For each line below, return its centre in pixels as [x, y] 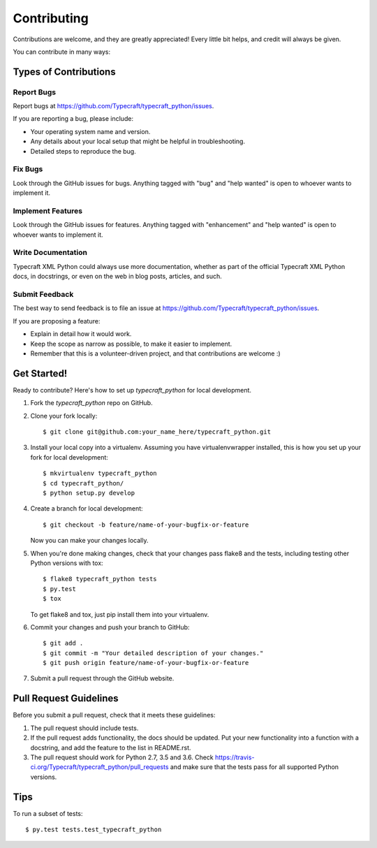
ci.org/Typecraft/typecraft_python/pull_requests [99, 767]
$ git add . [63, 643]
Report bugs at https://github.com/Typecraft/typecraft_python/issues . [113, 106]
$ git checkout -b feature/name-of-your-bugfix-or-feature [146, 525]
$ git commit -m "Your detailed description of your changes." [153, 653]
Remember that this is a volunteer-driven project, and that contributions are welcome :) [155, 353]
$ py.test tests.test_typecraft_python [94, 829]
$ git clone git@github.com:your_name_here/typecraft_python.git [157, 432]
